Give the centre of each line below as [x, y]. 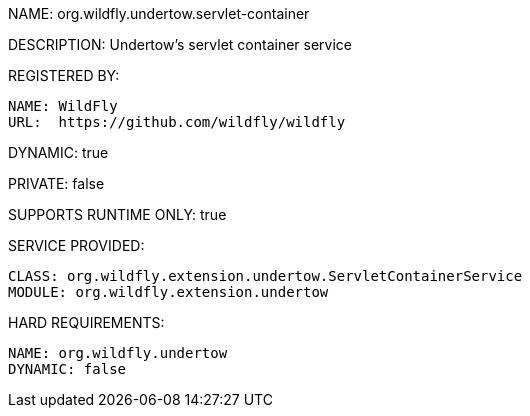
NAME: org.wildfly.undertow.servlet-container [159, 13]
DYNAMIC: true [58, 152]
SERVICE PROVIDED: [76, 245]
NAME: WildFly [63, 106]
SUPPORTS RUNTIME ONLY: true [117, 214]
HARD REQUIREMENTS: [86, 322]
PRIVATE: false [56, 183]
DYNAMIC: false [67, 369]
